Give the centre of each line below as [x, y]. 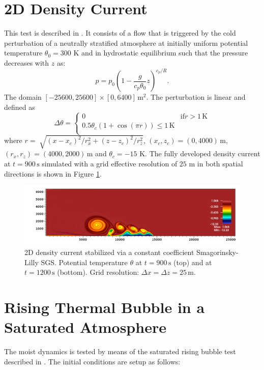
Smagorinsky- [217, 252]
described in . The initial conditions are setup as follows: [92, 361]
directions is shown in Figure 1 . [53, 173]
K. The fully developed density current [200, 153]
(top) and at [193, 262]
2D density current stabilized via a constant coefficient [109, 252]
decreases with [27, 62]
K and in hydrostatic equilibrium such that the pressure [161, 53]
